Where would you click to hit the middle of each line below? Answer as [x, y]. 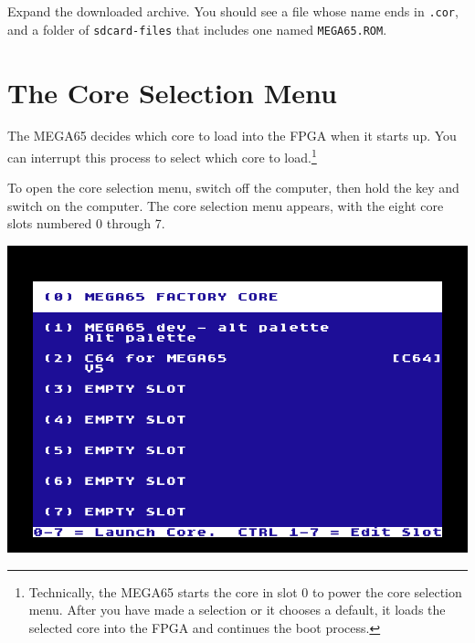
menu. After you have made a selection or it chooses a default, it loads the [237, 610]
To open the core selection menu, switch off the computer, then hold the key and [233, 188]
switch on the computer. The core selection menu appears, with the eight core [226, 205]
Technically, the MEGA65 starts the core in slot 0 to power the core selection [245, 591]
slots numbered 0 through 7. [86, 223]
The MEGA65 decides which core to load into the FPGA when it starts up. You [232, 136]
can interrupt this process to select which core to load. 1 [162, 156]
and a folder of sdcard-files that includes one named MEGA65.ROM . [197, 29]
